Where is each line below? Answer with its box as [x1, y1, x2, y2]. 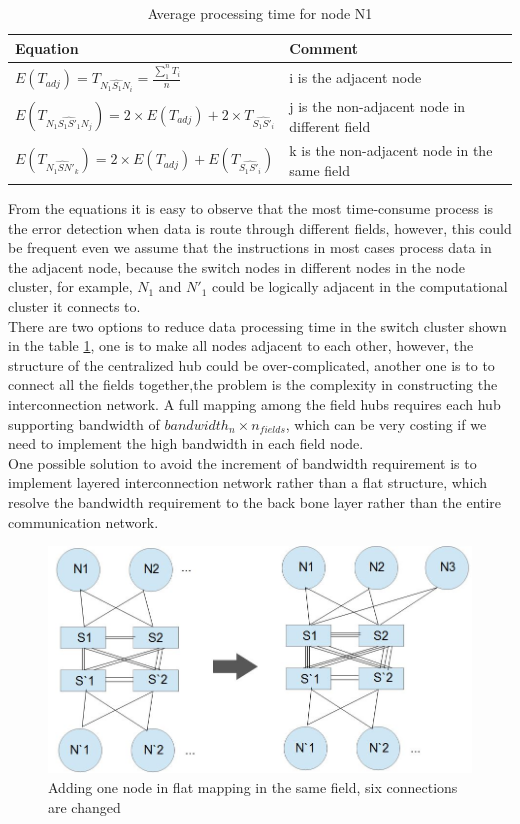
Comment [289, 37, 358, 58]
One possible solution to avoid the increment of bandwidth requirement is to [8, 452, 477, 473]
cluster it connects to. [8, 296, 141, 316]
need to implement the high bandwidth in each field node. [8, 433, 364, 454]
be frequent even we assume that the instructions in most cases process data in [8, 237, 492, 258]
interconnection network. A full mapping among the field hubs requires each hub [8, 393, 501, 414]
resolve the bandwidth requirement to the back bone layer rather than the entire [8, 491, 502, 512]
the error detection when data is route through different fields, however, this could [8, 217, 512, 238]
